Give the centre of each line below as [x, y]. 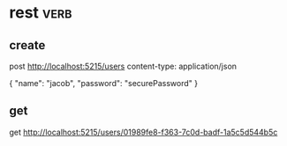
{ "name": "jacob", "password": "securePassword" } [104, 83]
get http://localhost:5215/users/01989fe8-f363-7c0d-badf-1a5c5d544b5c [143, 132]
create [27, 45]
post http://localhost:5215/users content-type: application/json [123, 66]
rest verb [41, 13]
